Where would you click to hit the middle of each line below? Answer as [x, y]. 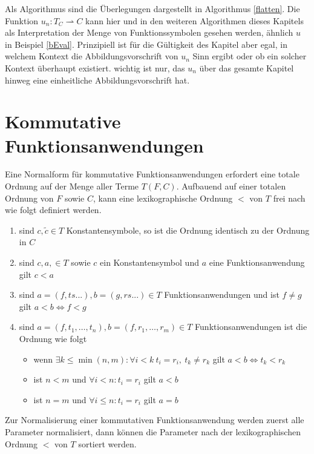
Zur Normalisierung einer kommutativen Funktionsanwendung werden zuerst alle [155, 420]
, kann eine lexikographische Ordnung [163, 198]
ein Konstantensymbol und [149, 262]
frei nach [289, 198]
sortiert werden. [107, 443]
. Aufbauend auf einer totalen [231, 186]
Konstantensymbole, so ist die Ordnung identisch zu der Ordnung [188, 230]
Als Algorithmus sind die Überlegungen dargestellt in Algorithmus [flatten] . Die [152, 8]
